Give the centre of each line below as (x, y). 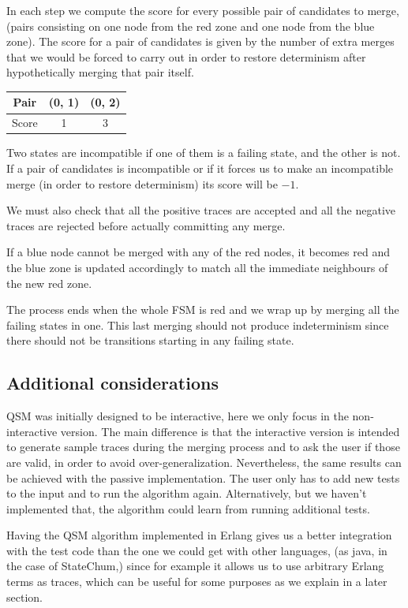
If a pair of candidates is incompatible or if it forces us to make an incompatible (200, 168)
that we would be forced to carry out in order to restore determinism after (186, 56)
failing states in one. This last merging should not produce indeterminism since (198, 325)
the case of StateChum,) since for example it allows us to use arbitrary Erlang (195, 566)
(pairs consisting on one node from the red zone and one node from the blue (191, 26)
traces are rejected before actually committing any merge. (146, 225)
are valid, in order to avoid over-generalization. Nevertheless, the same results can (204, 462)
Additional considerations (112, 383)
